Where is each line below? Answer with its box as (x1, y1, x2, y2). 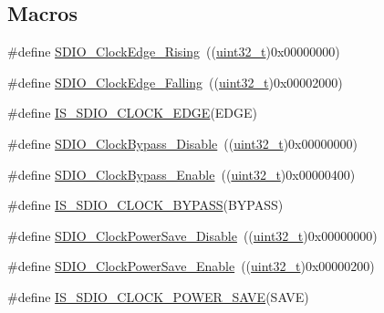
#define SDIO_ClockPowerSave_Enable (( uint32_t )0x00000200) (7, 256, 375, 276)
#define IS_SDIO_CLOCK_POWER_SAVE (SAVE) (7, 287, 309, 306)
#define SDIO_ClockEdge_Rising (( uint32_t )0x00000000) (7, 42, 340, 61)
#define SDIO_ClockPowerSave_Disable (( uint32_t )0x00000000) (7, 225, 378, 245)
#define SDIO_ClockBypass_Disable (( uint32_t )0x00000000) (7, 133, 358, 152)
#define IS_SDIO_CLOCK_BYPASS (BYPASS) (7, 195, 284, 214)
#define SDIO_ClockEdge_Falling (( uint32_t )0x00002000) (7, 72, 343, 91)
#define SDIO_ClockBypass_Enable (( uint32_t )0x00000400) (7, 164, 356, 183)
